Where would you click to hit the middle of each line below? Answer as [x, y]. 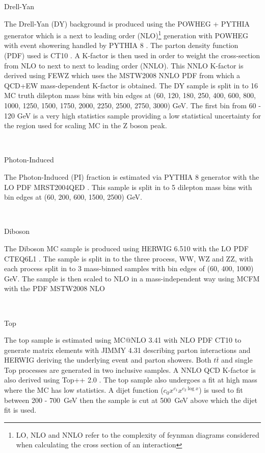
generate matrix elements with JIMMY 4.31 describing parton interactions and [127, 350]
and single [237, 360]
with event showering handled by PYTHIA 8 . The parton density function [121, 45]
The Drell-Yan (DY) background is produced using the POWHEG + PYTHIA [127, 23]
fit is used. [20, 410]
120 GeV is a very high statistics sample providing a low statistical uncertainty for [132, 115]
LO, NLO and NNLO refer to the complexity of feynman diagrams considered [138, 434]
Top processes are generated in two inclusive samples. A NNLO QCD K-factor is [130, 369]
